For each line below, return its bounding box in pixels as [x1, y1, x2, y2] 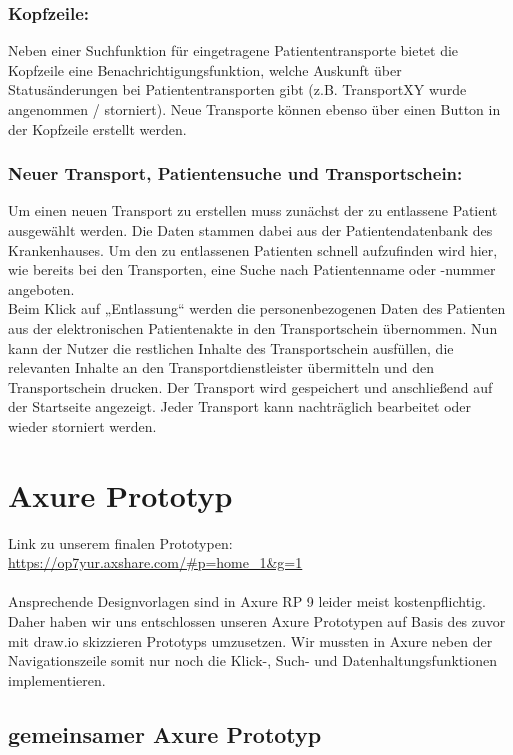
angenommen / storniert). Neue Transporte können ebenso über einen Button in [8, 99, 501, 119]
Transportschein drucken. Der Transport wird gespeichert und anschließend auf [8, 376, 493, 397]
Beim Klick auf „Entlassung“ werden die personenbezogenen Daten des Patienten [8, 298, 506, 319]
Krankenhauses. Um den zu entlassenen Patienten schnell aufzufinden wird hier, [8, 239, 498, 260]
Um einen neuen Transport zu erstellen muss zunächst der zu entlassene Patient [8, 200, 498, 221]
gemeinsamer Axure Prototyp [8, 718, 322, 749]
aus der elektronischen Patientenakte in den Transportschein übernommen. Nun [8, 317, 498, 338]
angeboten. [8, 278, 75, 299]
